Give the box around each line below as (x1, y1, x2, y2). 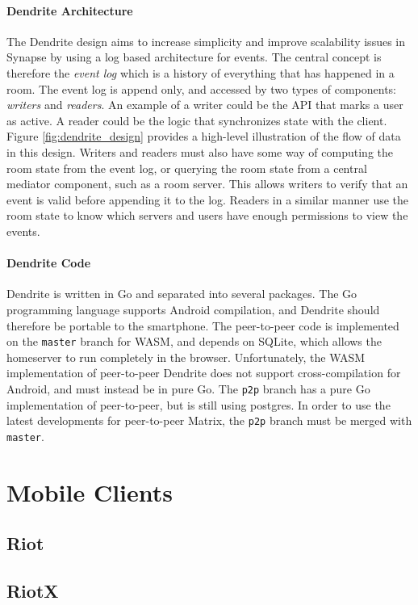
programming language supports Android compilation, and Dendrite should (6, 300, 380, 317)
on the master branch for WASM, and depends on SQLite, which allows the (6, 333, 382, 350)
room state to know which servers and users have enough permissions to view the (6, 207, 408, 224)
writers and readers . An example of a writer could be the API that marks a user (6, 96, 403, 113)
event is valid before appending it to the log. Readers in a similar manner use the (6, 191, 409, 208)
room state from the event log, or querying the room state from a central (6, 159, 367, 176)
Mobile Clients (6, 475, 173, 508)
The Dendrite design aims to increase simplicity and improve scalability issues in (6, 32, 406, 49)
